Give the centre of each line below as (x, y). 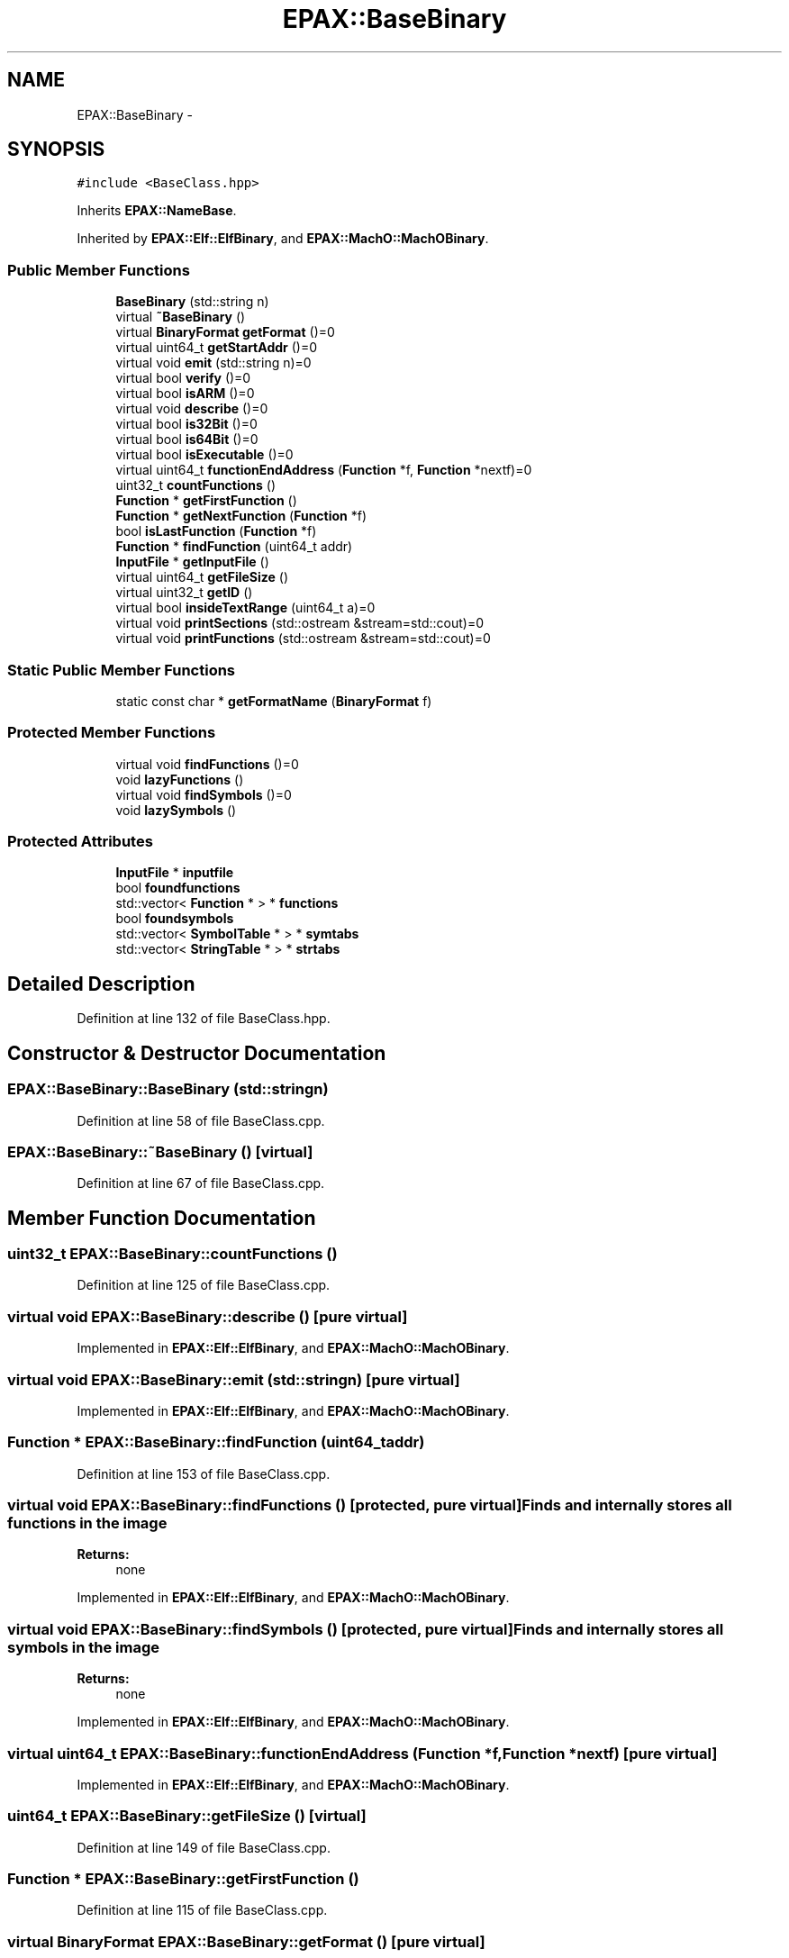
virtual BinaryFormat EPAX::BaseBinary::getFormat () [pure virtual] (246, 1941)
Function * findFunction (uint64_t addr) (234, 547)
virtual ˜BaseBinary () (181, 317)
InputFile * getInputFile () (192, 562)
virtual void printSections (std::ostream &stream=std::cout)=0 (300, 623)
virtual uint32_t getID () (184, 593)
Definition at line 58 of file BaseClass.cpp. (201, 1120)
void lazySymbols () (176, 810)
